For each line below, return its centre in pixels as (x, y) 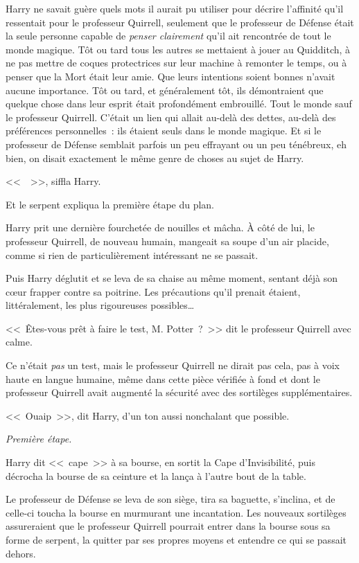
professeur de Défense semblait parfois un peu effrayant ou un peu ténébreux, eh (176, 144)
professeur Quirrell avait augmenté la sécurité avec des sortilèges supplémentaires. (179, 392)
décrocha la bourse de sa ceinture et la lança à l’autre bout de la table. (156, 475)
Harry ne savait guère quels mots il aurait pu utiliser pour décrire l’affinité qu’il (175, 8)
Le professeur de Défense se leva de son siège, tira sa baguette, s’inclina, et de (170, 499)
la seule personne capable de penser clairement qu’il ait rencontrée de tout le (168, 36)
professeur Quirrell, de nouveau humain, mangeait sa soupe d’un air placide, (167, 241)
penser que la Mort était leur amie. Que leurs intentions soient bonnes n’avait (170, 76)
